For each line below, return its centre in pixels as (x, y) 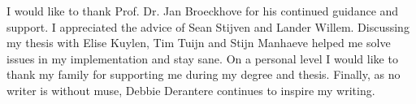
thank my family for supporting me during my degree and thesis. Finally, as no (204, 74)
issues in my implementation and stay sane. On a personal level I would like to (202, 58)
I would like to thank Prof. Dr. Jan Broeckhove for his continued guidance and (203, 11)
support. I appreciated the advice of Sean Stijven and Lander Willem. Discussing (208, 26)
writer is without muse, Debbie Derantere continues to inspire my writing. (191, 90)
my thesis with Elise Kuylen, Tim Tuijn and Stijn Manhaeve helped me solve (199, 43)
